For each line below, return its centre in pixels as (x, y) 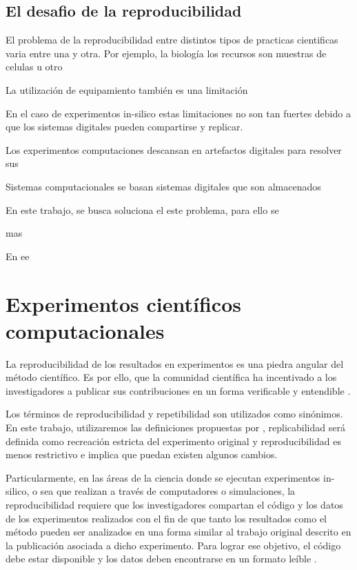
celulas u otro (34, 67)
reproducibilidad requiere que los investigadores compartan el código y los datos (174, 504)
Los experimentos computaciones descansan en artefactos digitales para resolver (174, 149)
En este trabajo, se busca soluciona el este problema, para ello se (142, 209)
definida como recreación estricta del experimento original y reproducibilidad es (173, 441)
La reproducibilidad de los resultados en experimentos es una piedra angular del (175, 363)
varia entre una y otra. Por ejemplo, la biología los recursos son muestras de (166, 53)
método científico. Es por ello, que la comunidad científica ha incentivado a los (171, 377)
